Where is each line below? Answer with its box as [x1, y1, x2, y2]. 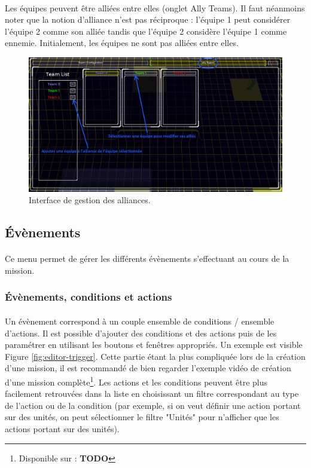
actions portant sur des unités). [5, 422, 120, 435]
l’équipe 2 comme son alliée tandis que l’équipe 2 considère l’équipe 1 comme [5, 25, 287, 37]
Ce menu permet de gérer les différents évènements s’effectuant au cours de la [5, 252, 289, 265]
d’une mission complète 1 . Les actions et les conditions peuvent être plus [5, 374, 268, 388]
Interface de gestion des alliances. [29, 194, 151, 206]
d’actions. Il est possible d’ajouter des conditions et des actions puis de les [5, 326, 277, 339]
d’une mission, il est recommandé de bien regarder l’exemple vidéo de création [5, 362, 291, 374]
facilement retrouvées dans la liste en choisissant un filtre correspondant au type [5, 387, 299, 400]
